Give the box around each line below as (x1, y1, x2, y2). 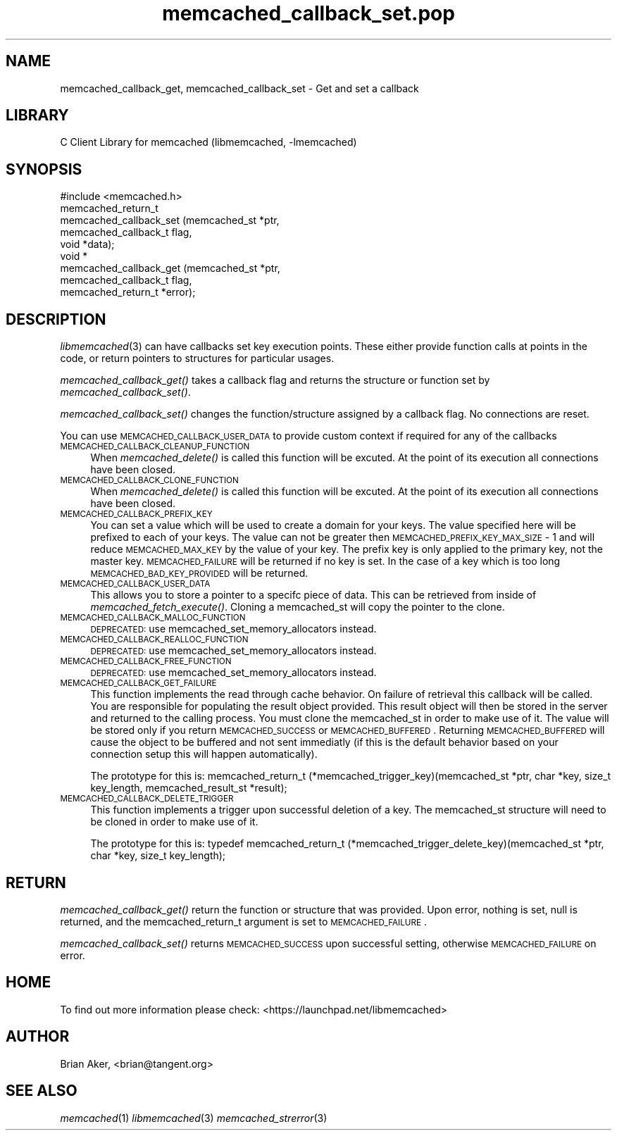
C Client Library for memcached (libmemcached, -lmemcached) (60, 136, 357, 149)
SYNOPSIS (6, 160, 82, 178)
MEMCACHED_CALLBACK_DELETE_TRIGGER (60, 794, 234, 804)
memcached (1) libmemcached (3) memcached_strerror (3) (60, 1111, 328, 1124)
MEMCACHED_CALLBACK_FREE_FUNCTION (60, 656, 232, 667)
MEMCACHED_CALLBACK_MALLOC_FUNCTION (60, 613, 246, 623)
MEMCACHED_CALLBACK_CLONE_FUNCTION (60, 475, 239, 486)
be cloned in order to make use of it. (90, 816, 258, 828)
